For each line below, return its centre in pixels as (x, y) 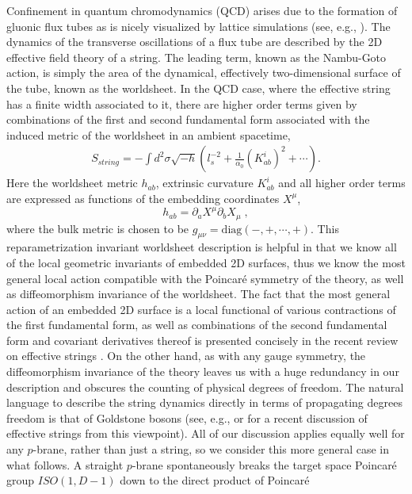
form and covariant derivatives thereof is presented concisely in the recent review (202, 340)
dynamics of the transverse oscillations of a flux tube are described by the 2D (195, 42)
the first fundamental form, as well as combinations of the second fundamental (197, 325)
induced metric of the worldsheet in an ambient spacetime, (149, 134)
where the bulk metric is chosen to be (98, 228)
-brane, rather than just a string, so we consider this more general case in (211, 449)
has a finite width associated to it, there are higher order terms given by (182, 103)
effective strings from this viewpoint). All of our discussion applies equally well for (206, 433)
